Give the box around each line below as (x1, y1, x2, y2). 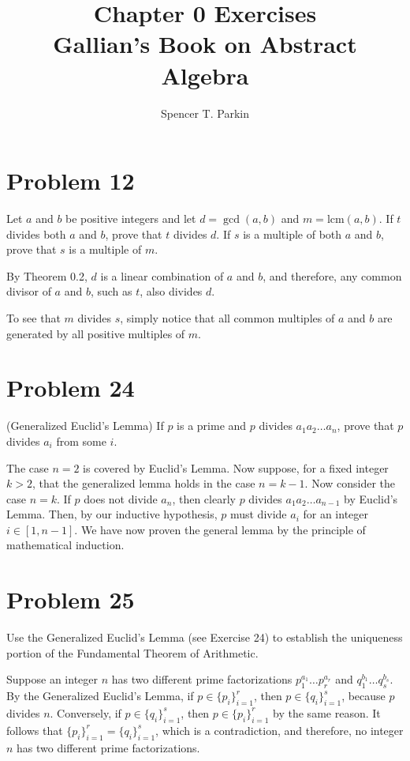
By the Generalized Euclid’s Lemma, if (6, 688, 194, 704)
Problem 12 (6, 164, 135, 197)
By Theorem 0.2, (6, 267, 88, 284)
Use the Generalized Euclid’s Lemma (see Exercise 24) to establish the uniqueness (6, 629, 403, 646)
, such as (90, 283, 132, 300)
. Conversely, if (50, 704, 121, 721)
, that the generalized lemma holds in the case (32, 475, 255, 492)
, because (341, 688, 386, 704)
